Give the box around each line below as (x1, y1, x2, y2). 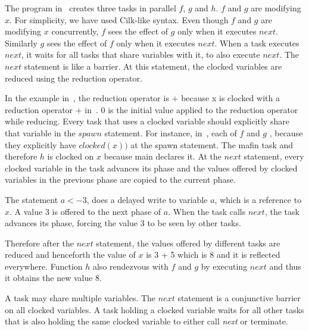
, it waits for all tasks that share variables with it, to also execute (21, 48, 260, 61)
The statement (5, 193, 58, 205)
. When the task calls (168, 205, 246, 217)
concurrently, (51, 25, 99, 38)
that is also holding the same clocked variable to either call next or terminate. (5, 315, 288, 327)
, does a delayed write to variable (86, 193, 208, 205)
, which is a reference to (214, 193, 302, 205)
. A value (10, 205, 43, 217)
